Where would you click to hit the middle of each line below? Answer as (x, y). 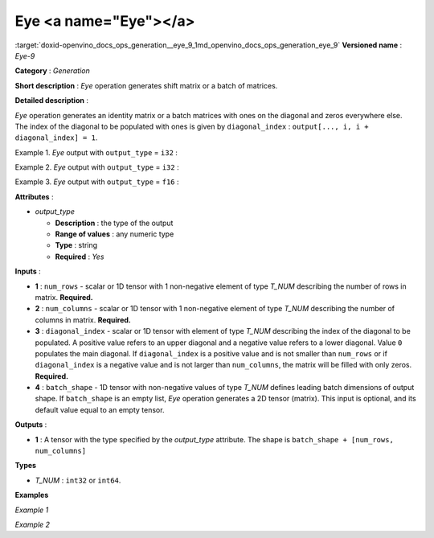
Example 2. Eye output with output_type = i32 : (97, 167)
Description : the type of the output (114, 223)
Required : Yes (80, 257)
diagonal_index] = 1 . (56, 138)
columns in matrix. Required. (83, 320)
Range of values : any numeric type (115, 234)
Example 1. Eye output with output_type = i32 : (96, 152)
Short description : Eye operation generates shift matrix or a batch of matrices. (146, 85)
